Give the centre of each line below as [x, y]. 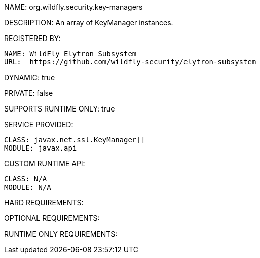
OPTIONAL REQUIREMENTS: [52, 218]
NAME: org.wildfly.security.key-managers [73, 7]
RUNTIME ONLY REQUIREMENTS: [61, 234]
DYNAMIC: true [30, 77]
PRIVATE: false [29, 93]
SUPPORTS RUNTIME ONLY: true [60, 109]
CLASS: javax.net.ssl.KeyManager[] [75, 140]
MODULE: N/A [28, 187]
